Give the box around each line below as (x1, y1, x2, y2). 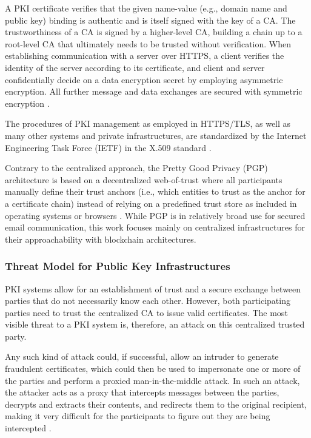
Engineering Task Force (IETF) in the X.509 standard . (5, 141, 212, 153)
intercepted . (5, 422, 52, 434)
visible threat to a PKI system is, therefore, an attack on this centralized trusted (5, 318, 305, 331)
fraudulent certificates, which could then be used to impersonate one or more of (5, 362, 301, 375)
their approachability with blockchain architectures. (5, 232, 196, 245)
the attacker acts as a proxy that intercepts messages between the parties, (5, 386, 279, 399)
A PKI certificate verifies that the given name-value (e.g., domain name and (5, 2, 287, 14)
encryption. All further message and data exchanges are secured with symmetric (5, 85, 303, 98)
